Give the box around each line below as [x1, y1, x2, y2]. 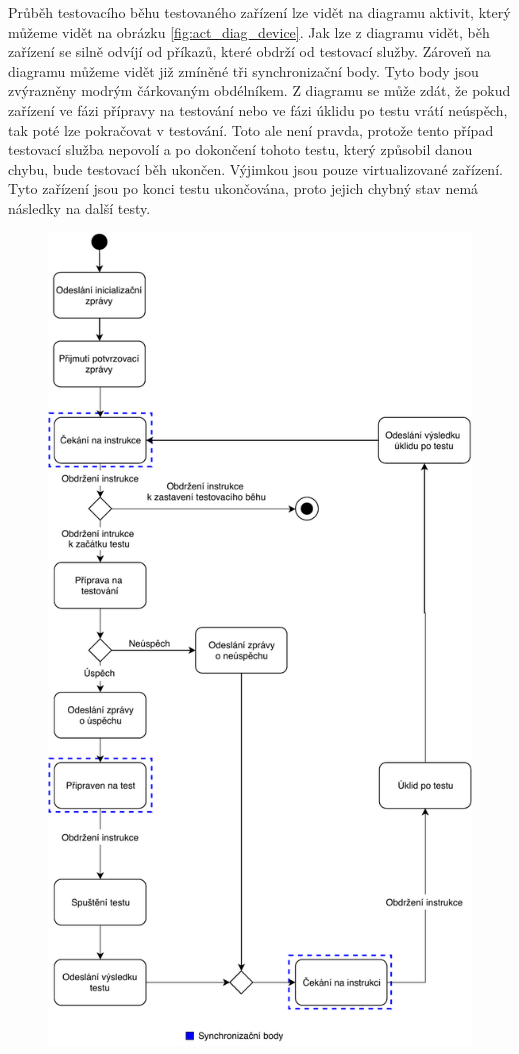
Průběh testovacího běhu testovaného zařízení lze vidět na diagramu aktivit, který [8, 2, 511, 22]
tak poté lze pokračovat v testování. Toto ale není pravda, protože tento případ [8, 119, 494, 140]
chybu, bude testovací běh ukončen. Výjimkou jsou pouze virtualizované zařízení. [8, 158, 503, 179]
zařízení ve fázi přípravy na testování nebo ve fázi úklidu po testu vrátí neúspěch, [8, 99, 508, 120]
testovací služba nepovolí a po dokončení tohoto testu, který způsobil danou [8, 139, 473, 160]
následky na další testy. [8, 197, 151, 218]
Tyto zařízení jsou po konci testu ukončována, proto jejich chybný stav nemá [8, 178, 479, 199]
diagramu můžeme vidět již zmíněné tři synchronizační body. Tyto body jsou [8, 60, 479, 81]
